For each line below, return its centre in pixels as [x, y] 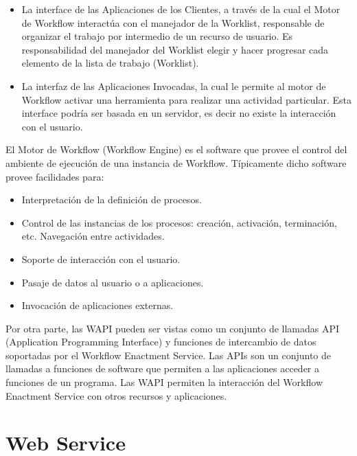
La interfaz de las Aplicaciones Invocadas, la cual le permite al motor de [174, 85]
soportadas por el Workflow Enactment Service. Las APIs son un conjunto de [169, 355]
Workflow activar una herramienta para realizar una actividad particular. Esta [186, 99]
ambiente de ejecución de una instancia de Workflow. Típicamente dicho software [176, 162]
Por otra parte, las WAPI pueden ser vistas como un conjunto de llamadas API [173, 328]
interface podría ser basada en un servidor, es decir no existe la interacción [179, 113]
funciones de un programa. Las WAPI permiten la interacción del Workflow [164, 382]
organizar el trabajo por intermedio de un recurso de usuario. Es [157, 36]
